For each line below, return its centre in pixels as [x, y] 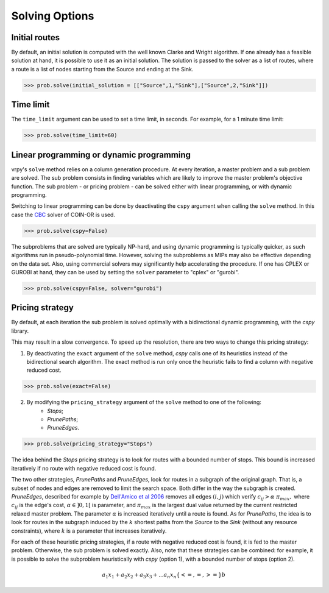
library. [20, 331]
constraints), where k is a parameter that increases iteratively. [89, 531]
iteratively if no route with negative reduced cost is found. [84, 468]
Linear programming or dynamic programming [101, 154]
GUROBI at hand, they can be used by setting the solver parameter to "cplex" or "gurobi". [125, 272]
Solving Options [53, 16]
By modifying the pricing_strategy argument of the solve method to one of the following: [144, 402]
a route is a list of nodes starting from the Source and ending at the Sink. [102, 69]
